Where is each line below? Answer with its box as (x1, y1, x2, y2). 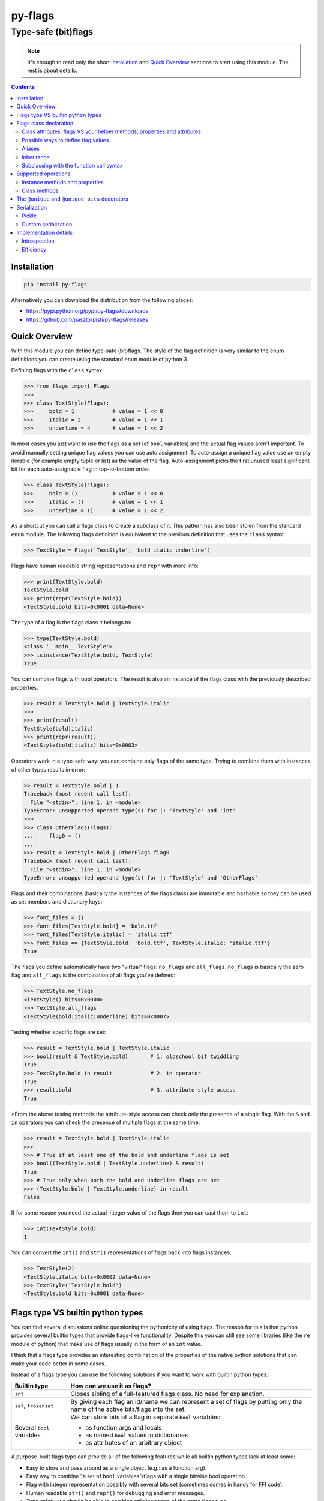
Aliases (22, 145, 40, 153)
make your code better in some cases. (11, 1360, 106, 1367)
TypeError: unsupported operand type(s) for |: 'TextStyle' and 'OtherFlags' (23, 874, 258, 881)
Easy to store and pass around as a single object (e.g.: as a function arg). (26, 1464, 207, 1471)
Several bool (14, 1424, 50, 1432)
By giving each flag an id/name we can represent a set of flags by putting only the (70, 1398, 302, 1406)
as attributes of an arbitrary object (85, 1439, 182, 1447)
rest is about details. (27, 67, 77, 74)
